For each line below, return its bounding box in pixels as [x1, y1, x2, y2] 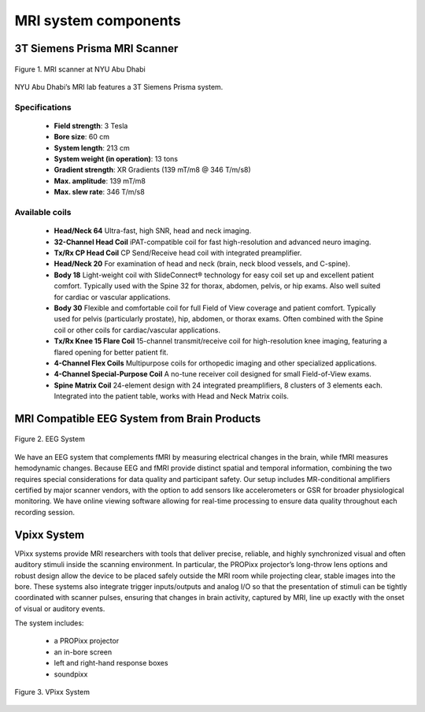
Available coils [14, 207, 72, 218]
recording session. [14, 507, 75, 517]
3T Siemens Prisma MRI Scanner [14, 42, 179, 55]
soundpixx [54, 669, 88, 679]
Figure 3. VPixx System [14, 688, 91, 697]
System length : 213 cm [54, 143, 130, 153]
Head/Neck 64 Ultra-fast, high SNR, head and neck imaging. [54, 226, 252, 235]
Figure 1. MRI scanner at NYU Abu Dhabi [14, 64, 146, 74]
